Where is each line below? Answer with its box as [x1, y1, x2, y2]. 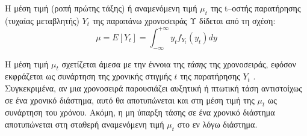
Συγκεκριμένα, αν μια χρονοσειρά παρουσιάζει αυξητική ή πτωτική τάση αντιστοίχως [5, 82, 302, 94]
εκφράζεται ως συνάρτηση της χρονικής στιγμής [5, 70, 172, 82]
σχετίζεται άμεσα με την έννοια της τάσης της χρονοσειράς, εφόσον [61, 57, 296, 70]
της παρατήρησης [180, 70, 240, 82]
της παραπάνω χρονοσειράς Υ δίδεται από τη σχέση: [92, 14, 276, 26]
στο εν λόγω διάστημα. [177, 118, 258, 131]
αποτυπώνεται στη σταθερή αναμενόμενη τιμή [5, 118, 164, 131]
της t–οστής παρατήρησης [210, 2, 301, 14]
